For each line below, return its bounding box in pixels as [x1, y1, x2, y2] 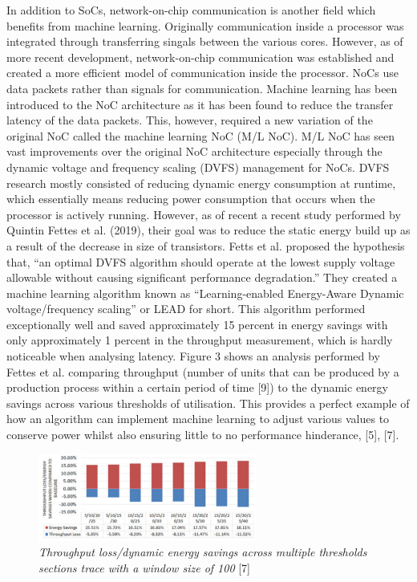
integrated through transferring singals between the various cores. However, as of [6, 33, 403, 50]
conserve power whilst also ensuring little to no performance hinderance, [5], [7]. [6, 426, 399, 443]
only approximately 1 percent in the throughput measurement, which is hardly [6, 332, 393, 348]
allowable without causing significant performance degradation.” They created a [6, 269, 398, 286]
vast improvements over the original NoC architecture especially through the [6, 143, 383, 160]
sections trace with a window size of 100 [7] [38, 559, 251, 576]
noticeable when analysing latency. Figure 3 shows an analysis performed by [6, 348, 380, 364]
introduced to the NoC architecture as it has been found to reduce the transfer [6, 96, 394, 112]
